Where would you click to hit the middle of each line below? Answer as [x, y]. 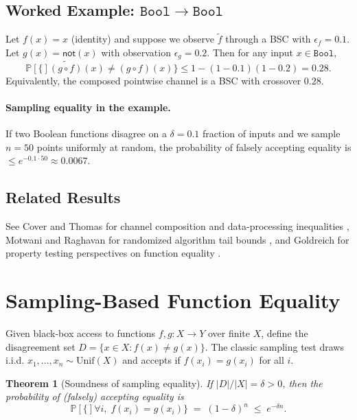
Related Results [63, 197]
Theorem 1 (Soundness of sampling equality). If [109, 383]
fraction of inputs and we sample [271, 133]
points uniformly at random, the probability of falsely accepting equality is [194, 147]
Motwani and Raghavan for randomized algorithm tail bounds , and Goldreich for [177, 239]
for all [272, 360]
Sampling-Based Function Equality [173, 300]
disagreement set [41, 346]
